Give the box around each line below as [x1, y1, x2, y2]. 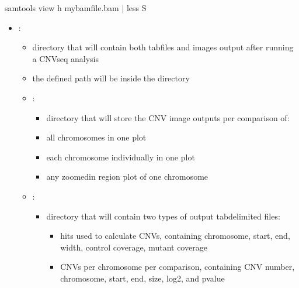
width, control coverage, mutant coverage [60, 241, 207, 253]
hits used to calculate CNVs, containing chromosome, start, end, [60, 229, 290, 242]
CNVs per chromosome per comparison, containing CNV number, [60, 260, 295, 273]
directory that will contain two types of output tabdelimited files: [46, 210, 280, 222]
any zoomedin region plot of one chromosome [46, 170, 208, 183]
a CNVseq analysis [32, 52, 99, 64]
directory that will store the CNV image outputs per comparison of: [46, 111, 290, 124]
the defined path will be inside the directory [32, 72, 190, 84]
